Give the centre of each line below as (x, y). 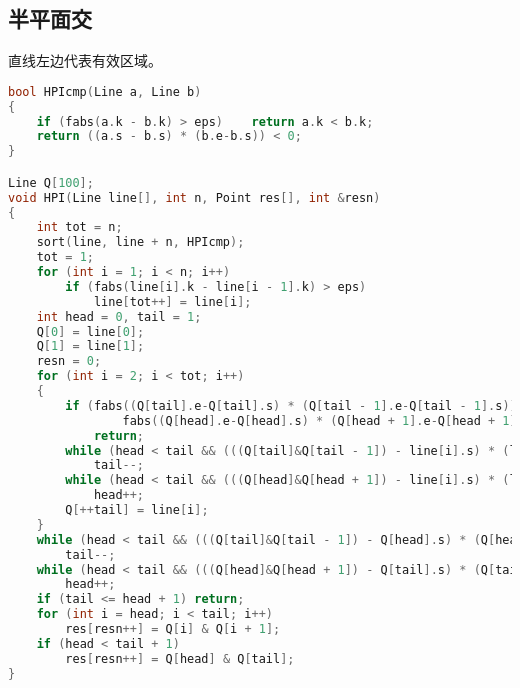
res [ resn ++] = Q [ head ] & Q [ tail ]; (180, 658)
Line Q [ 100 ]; (51, 182)
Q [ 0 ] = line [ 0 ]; (90, 331)
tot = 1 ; (65, 257)
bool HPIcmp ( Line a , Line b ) (105, 91)
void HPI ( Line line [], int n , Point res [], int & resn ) (194, 197)
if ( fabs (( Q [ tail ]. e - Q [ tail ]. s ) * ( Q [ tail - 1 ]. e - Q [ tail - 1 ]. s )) (291, 405)
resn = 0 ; (69, 361)
